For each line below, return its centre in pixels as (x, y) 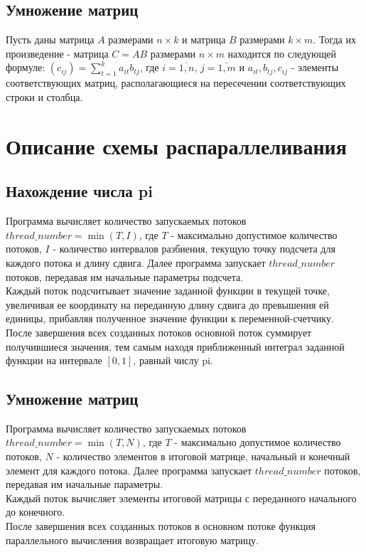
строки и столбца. (44, 96)
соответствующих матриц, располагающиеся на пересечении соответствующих (176, 83)
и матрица (204, 39)
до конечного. (36, 512)
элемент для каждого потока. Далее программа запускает (129, 470)
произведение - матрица (57, 53)
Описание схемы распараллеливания (176, 145)
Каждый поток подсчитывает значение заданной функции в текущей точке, (168, 291)
